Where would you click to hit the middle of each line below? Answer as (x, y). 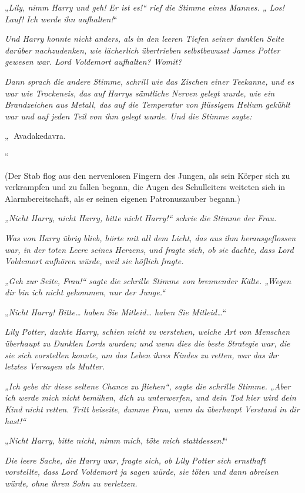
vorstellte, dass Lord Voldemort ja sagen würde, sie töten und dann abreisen (142, 472)
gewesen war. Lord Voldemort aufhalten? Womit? (93, 61)
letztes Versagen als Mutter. (55, 366)
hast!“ (15, 420)
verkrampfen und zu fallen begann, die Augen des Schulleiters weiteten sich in (145, 187)
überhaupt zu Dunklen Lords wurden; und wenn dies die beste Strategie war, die (148, 343)
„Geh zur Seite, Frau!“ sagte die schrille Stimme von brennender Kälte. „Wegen (148, 280)
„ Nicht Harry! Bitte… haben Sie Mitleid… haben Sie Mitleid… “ (116, 312)
